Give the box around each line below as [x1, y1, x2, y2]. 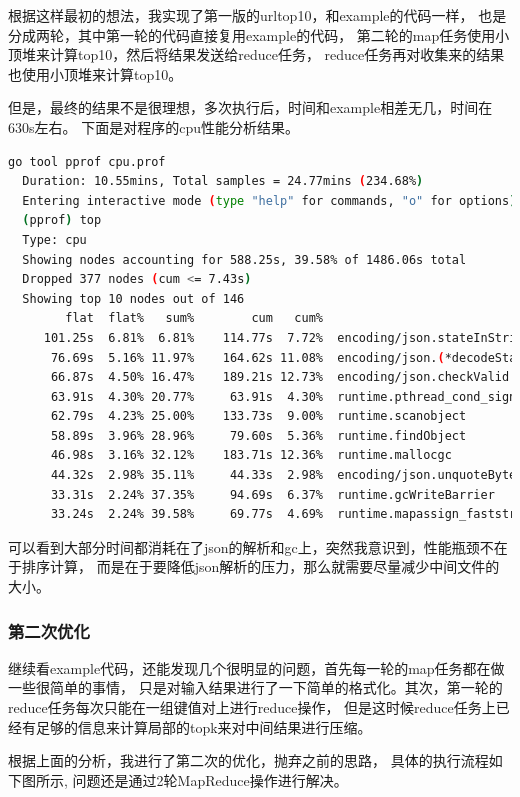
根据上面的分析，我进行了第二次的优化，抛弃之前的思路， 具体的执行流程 [8, 750, 489, 771]
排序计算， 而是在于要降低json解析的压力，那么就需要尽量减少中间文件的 [21, 556, 500, 577]
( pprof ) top [22, 213, 102, 228]
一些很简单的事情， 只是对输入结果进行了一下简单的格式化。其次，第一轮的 [8, 677, 503, 698]
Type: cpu [22, 232, 87, 247]
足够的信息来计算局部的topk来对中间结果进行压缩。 [35, 716, 372, 737]
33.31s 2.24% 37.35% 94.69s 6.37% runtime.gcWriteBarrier [50, 487, 495, 502]
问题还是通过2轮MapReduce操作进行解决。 [72, 769, 348, 790]
